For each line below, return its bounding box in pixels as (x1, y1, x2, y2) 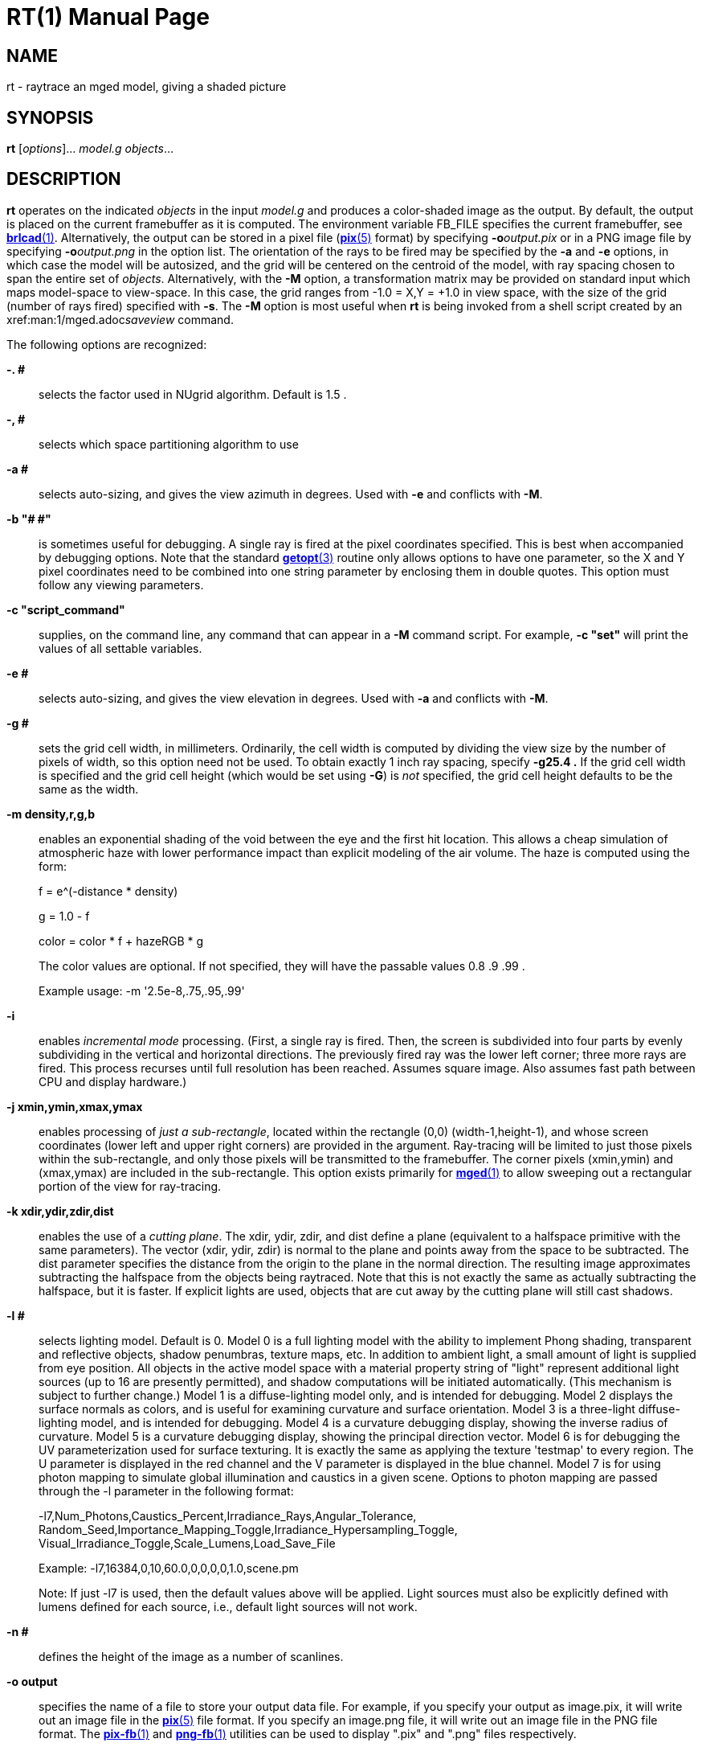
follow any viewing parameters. (39, 577, 204, 592)
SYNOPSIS (6, 107, 94, 128)
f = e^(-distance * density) (39, 884, 178, 898)
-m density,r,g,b (6, 806, 96, 821)
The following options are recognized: (6, 337, 207, 351)
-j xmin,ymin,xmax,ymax (6, 1099, 143, 1113)
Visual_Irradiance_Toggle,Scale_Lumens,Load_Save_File (39, 1536, 336, 1550)
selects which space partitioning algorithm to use (39, 437, 299, 451)
